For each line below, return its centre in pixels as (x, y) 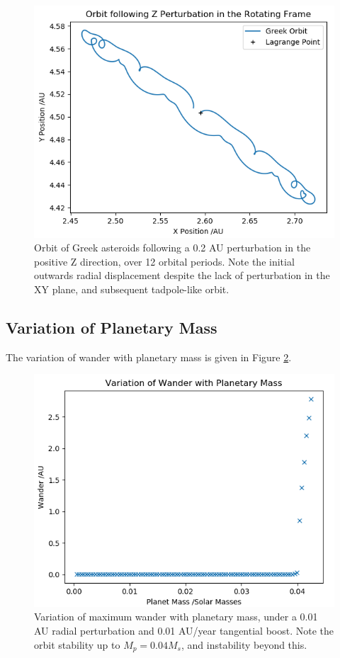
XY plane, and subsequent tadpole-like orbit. (132, 289)
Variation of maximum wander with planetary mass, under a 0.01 (176, 617)
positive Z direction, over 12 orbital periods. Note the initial (164, 261)
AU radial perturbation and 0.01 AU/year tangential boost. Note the (184, 631)
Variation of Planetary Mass (112, 328)
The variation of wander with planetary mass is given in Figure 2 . (149, 357)
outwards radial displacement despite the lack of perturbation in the (182, 275)
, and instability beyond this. (244, 644)
